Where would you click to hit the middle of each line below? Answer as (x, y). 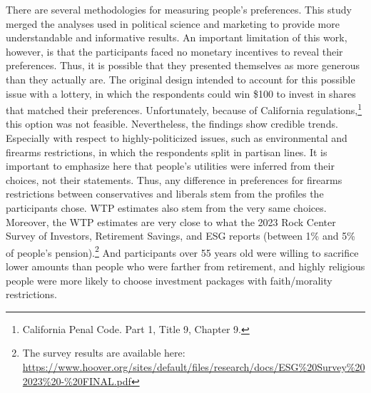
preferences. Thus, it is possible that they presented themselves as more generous (183, 65)
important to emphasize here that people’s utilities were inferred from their (170, 166)
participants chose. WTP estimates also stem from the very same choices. (166, 207)
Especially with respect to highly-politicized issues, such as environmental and (177, 138)
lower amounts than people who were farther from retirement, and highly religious (185, 266)
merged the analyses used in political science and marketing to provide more (173, 23)
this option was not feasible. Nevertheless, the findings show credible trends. (172, 124)
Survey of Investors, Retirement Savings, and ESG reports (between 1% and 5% (181, 236)
